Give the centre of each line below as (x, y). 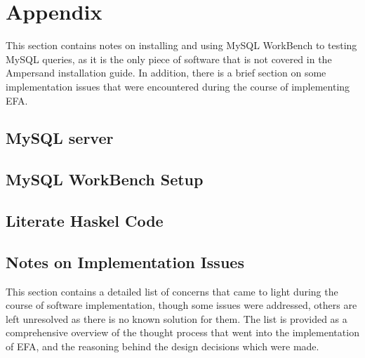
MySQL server (60, 138)
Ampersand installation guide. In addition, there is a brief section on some (166, 73)
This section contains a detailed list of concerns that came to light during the (172, 291)
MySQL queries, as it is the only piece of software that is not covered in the (169, 59)
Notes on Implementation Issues (125, 261)
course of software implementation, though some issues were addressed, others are (181, 305)
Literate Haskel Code (85, 221)
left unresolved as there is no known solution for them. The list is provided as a (177, 318)
